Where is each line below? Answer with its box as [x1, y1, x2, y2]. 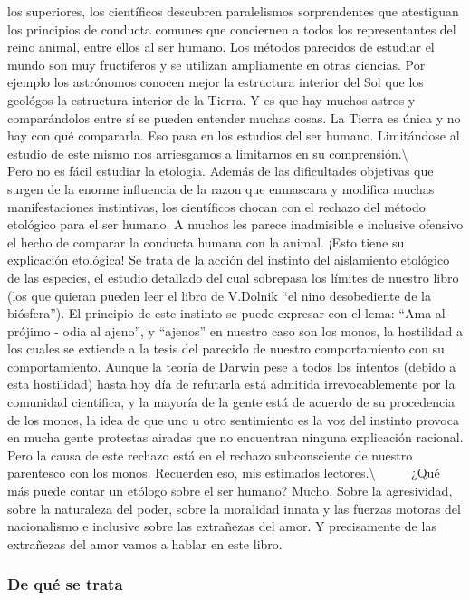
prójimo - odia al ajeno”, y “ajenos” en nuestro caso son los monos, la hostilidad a [7, 321, 464, 340]
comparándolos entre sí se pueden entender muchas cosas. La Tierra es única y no [7, 108, 461, 127]
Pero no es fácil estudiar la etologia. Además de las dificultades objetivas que [7, 161, 434, 180]
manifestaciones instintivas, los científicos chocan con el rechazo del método [7, 197, 426, 216]
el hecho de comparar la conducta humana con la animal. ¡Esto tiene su [7, 232, 405, 251]
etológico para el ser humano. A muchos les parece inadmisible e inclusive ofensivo [7, 215, 464, 234]
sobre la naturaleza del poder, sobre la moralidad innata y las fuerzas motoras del [7, 498, 461, 518]
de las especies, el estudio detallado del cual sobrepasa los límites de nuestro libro [7, 267, 459, 286]
